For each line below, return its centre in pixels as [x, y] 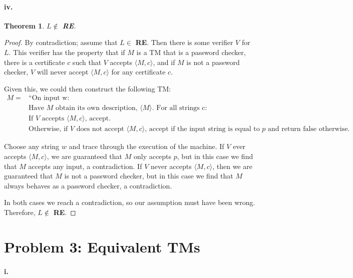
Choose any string [32, 146]
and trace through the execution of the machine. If [146, 146]
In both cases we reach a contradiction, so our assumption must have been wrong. [130, 202]
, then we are [232, 166]
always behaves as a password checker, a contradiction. [88, 185]
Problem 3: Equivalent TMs [102, 246]
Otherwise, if [48, 129]
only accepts [152, 156]
